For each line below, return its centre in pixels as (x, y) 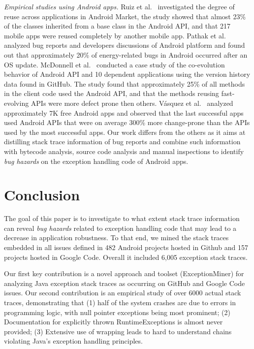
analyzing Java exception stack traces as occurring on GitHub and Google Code (125, 283)
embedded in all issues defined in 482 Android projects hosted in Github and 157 (126, 247)
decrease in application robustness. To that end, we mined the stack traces (116, 238)
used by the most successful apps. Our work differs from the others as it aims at (125, 132)
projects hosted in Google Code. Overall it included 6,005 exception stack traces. (126, 257)
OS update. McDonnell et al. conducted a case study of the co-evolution (114, 64)
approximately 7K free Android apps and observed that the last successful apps (124, 112)
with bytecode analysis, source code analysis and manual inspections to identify (124, 151)
